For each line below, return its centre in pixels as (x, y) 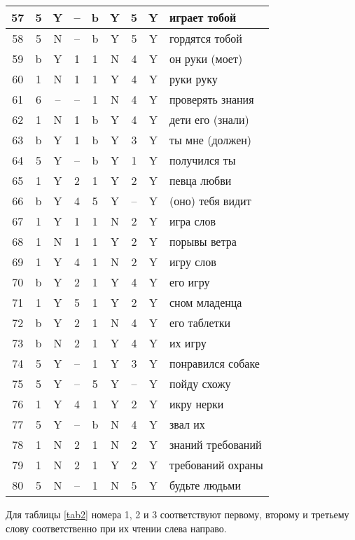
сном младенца (206, 302)
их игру (188, 343)
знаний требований (215, 444)
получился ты (202, 160)
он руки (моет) (206, 58)
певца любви (200, 180)
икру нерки (196, 404)
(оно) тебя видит (210, 201)
